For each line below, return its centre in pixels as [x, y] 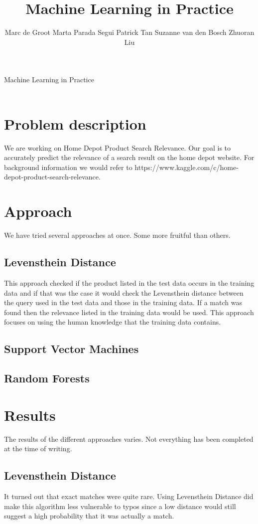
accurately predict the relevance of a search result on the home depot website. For [129, 157]
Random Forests [47, 378]
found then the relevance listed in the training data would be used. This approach [129, 312]
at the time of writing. [38, 448]
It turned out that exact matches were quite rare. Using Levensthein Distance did [129, 496]
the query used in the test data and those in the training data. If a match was [123, 302]
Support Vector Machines [71, 349]
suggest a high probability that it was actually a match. [89, 516]
